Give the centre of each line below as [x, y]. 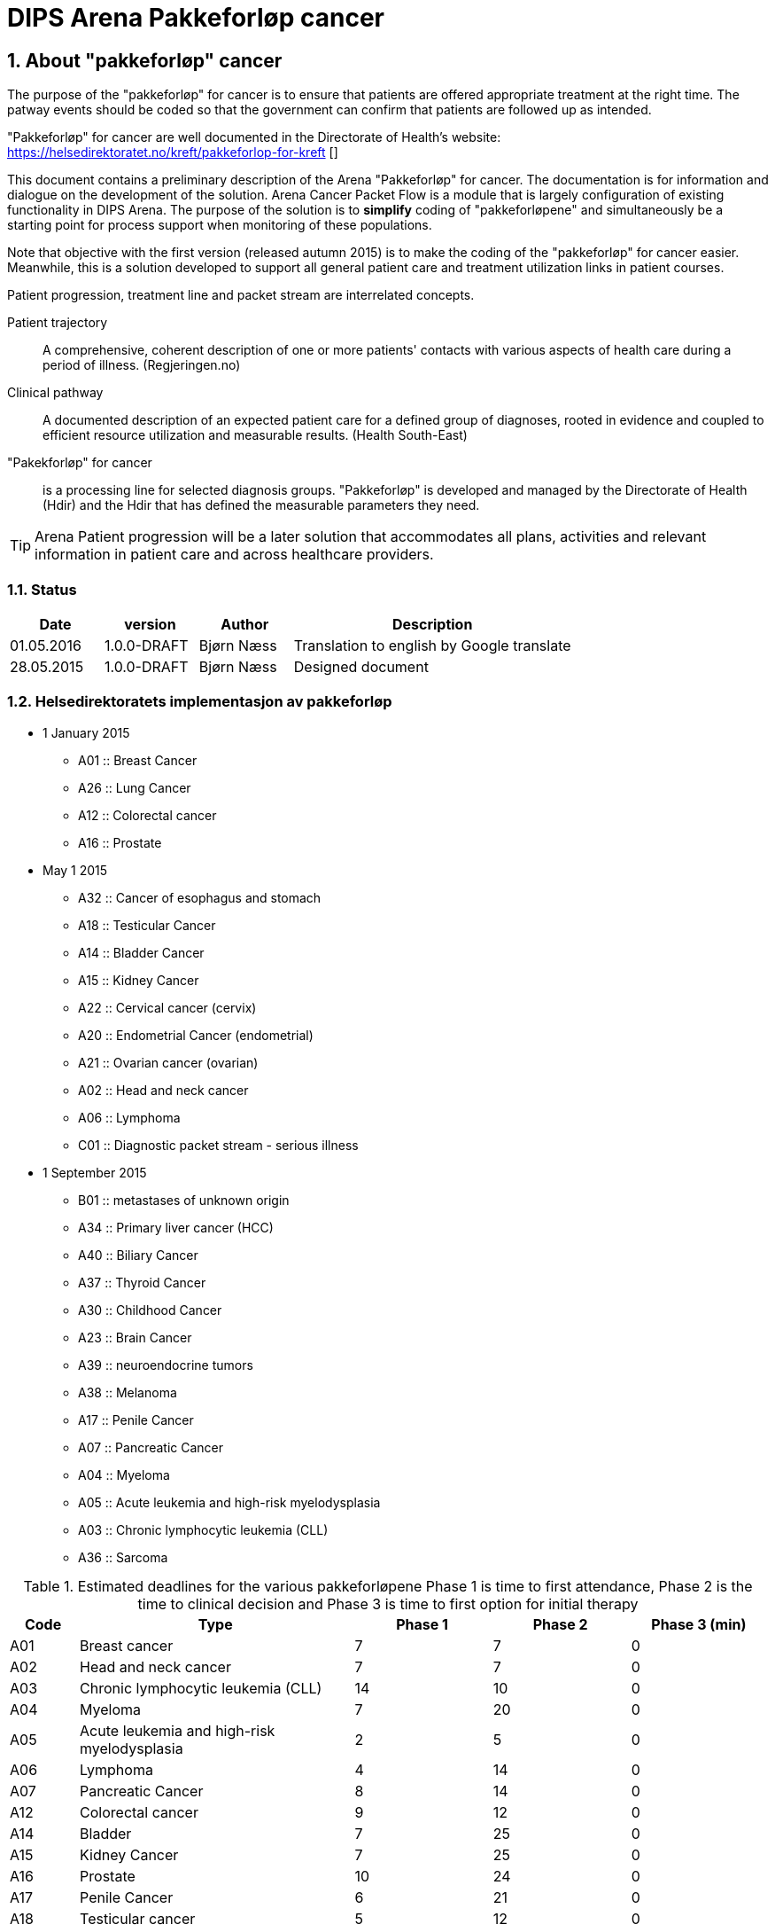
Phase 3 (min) [699, 1624]
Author [245, 624]
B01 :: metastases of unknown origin [184, 1200]
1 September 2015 [95, 1172]
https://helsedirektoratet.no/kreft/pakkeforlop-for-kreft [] [173, 153]
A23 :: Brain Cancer [135, 1337]
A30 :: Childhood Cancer [150, 1310]
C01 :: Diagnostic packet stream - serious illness [218, 1145]
